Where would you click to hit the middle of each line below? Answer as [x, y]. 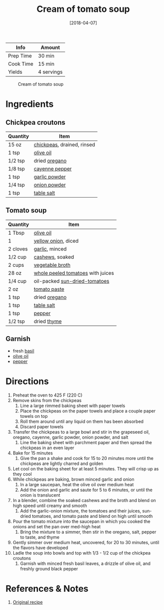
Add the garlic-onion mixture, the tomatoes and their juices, [81, 510]
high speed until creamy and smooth [50, 506]
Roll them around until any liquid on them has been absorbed [82, 421]
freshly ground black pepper [49, 568]
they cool [22, 474]
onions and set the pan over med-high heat [57, 526]
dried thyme [48, 321]
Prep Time [20, 55]
